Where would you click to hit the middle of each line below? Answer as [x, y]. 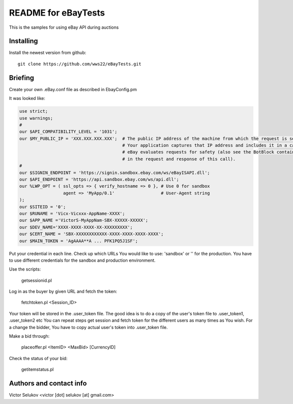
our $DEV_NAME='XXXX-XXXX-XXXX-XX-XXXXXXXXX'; [76, 227]
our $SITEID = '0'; [42, 207]
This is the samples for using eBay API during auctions [64, 27]
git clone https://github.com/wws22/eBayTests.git [80, 64]
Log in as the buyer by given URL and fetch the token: [63, 291]
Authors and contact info [48, 383]
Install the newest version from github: [48, 53]
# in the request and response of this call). [179, 159]
